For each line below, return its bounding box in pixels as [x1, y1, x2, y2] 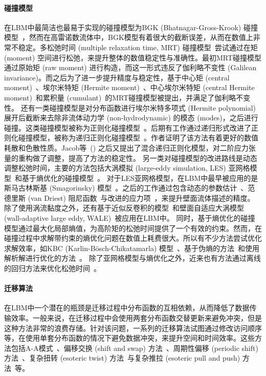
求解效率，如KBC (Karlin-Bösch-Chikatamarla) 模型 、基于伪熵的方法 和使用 [4, 242, 260, 253]
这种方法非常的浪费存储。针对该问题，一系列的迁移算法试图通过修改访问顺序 [4, 322, 262, 333]
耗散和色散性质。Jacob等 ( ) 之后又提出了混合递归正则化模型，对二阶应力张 [4, 142, 256, 153]
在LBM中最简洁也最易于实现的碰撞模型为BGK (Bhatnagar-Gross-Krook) [4, 22, 241, 32]
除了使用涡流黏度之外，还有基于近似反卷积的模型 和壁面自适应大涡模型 [4, 202, 244, 213]
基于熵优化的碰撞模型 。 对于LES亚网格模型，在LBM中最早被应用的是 [21, 172, 258, 183]
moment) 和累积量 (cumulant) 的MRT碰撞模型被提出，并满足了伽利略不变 [4, 92, 251, 102]
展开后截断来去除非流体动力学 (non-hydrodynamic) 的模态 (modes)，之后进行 [4, 112, 258, 123]
